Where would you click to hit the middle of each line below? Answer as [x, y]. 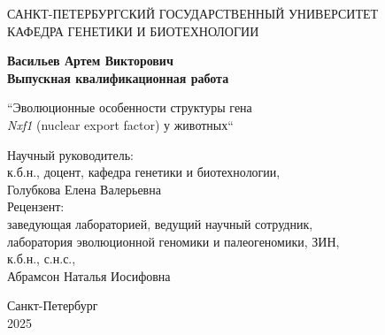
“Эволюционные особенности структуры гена [130, 107]
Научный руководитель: [70, 154]
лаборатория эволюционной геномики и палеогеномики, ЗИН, [173, 241]
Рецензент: [36, 206]
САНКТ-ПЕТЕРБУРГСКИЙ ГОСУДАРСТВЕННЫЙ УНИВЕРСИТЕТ [193, 13]
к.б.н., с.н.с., [42, 259]
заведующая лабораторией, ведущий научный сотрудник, [160, 223]
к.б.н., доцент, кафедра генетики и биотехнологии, [144, 172]
